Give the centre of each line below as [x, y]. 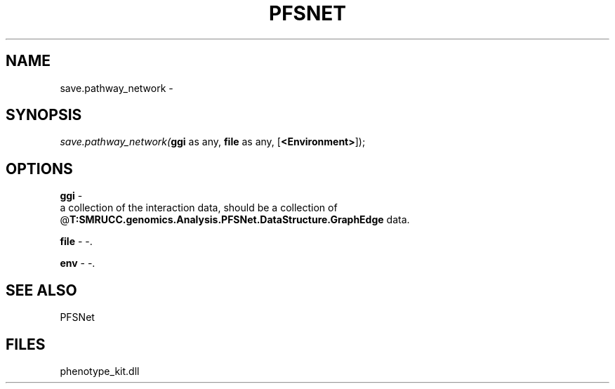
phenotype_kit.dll [100, 371]
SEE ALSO [41, 290]
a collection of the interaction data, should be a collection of [199, 208]
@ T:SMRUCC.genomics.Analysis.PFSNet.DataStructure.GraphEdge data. [235, 220]
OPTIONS [39, 169]
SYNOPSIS [44, 115]
